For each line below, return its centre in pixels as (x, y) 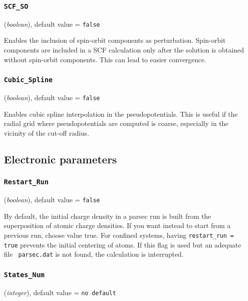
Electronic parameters (60, 159)
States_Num (24, 274)
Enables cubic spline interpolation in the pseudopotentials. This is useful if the (121, 114)
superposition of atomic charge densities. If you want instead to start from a (117, 225)
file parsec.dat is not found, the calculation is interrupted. (94, 254)
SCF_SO (16, 6)
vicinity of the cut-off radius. (47, 133)
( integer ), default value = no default (60, 292)
